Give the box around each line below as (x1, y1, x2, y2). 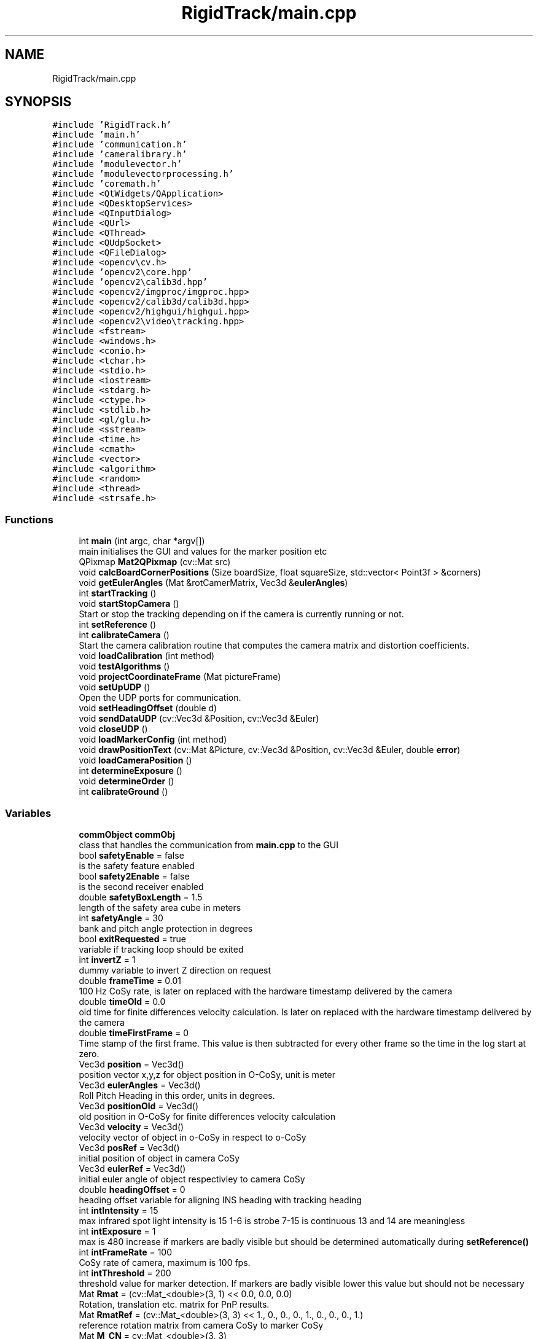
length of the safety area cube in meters (79, 902, 241, 913)
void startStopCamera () (79, 598, 179, 609)
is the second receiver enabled (79, 881, 204, 892)
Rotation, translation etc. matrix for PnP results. (79, 1298, 270, 1310)
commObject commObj (79, 829, 175, 840)
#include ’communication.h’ (52, 139, 187, 150)
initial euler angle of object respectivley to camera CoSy (79, 1173, 305, 1184)
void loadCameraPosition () (79, 755, 192, 766)
